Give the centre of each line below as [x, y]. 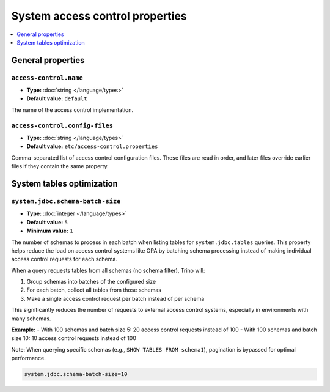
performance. [28, 358]
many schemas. [31, 319]
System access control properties [99, 16]
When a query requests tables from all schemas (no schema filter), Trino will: [108, 270]
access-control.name [47, 78]
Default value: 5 [47, 222]
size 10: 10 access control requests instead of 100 [74, 338]
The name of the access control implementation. [72, 109]
